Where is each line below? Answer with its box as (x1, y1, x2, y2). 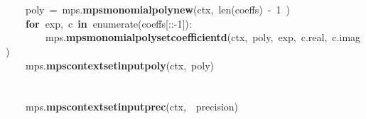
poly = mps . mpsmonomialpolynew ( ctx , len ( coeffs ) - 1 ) (26, 2, 290, 17)
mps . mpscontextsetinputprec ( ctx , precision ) (26, 99, 239, 114)
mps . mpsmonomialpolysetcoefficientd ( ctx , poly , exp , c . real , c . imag (45, 30, 361, 45)
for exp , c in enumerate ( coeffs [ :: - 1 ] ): (26, 16, 192, 30)
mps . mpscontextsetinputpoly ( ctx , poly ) (26, 57, 214, 72)
